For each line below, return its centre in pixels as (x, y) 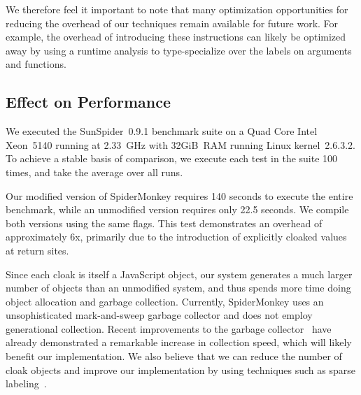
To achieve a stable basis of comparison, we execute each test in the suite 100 (172, 158)
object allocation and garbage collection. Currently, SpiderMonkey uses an (165, 301)
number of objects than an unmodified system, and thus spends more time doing (178, 288)
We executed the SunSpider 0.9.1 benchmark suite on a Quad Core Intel (162, 131)
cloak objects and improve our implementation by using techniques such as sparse (180, 369)
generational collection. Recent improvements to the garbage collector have (169, 328)
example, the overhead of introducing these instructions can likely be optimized (176, 37)
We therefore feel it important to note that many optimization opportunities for (177, 9)
